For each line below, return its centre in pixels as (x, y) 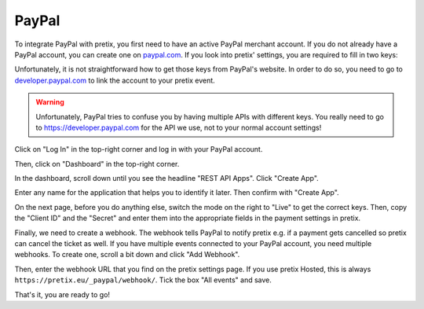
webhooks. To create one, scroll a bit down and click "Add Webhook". (127, 255)
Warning (50, 102)
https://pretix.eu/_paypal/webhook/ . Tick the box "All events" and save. (143, 280)
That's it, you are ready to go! (62, 294)
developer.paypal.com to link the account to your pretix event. (115, 80)
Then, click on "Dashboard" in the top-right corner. (97, 164)
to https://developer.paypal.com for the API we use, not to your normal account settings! (179, 127)
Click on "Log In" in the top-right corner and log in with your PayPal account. (139, 149)
